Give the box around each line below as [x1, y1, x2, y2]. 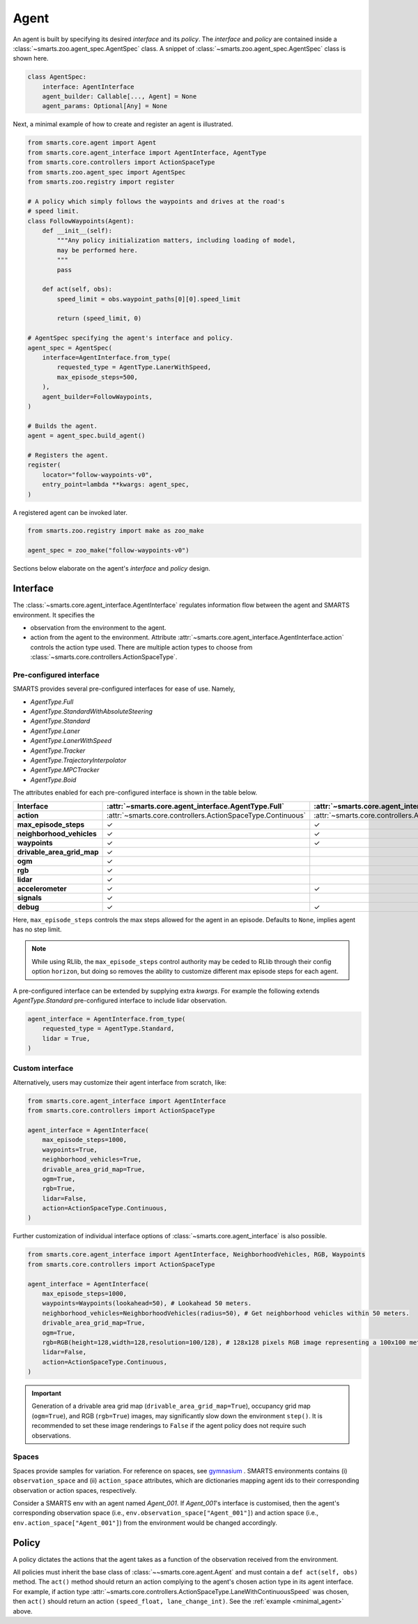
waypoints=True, [42, 1145, 98, 1154]
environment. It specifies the [13, 610, 95, 619]
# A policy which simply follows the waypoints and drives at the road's [27, 197, 285, 205]
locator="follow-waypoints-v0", [42, 471, 153, 479]
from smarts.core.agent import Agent [27, 139, 157, 146]
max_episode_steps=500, [56, 373, 139, 381]
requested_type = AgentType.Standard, [42, 1025, 175, 1032]
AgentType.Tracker [30, 746, 86, 755]
